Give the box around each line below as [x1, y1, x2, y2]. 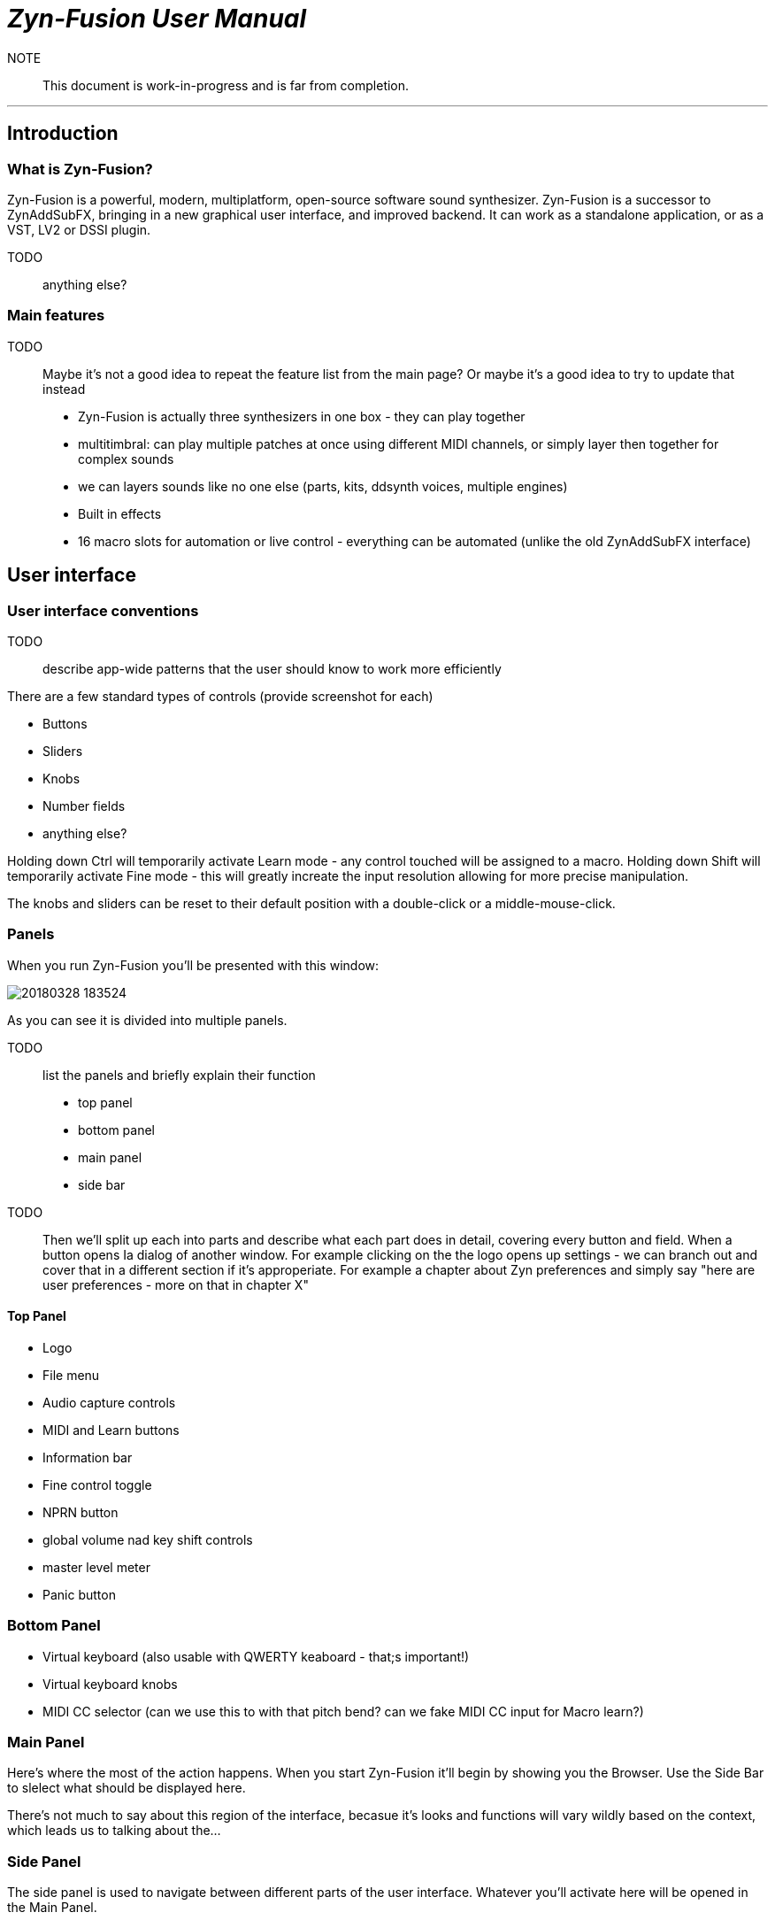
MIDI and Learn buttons [42, 1422, 180, 1438]
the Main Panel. [7, 1900, 97, 1916]
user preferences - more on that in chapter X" [42, 1276, 309, 1292]
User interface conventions [7, 601, 199, 620]
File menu [42, 1367, 100, 1383]
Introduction [7, 122, 119, 145]
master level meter [42, 1559, 150, 1575]
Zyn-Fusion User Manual [7, 4, 307, 34]
